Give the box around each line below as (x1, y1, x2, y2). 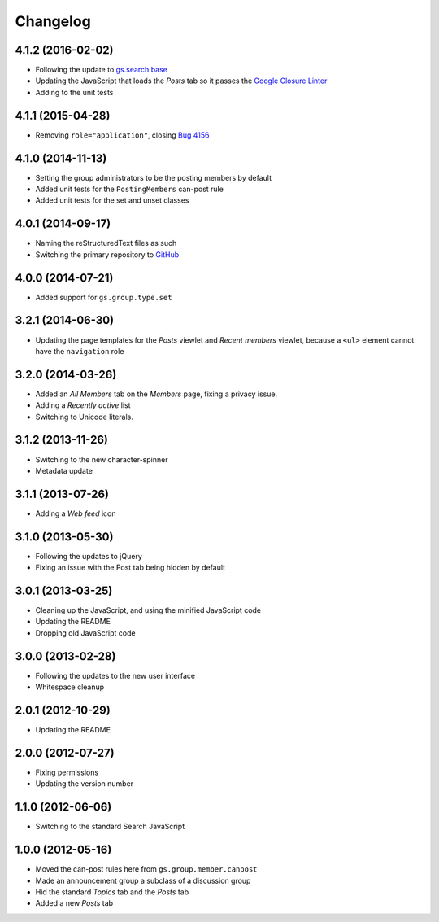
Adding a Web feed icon (35, 509, 116, 518)
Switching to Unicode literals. (35, 412, 133, 422)
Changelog (15, 12, 91, 30)
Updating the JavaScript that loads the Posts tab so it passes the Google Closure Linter (35, 76, 328, 85)
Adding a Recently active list (35, 400, 131, 410)
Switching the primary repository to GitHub (35, 249, 180, 260)
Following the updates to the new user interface (35, 671, 195, 680)
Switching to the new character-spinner (35, 454, 168, 464)
